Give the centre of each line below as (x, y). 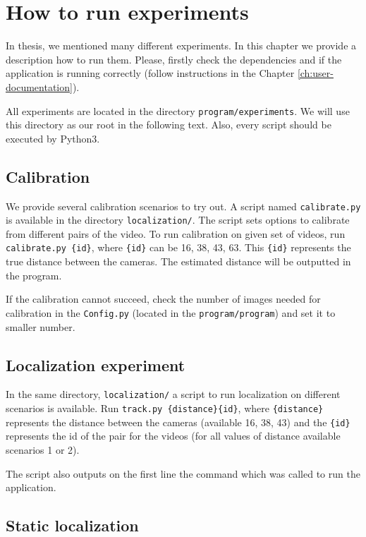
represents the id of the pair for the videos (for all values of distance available (173, 436)
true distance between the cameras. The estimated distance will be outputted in (178, 261)
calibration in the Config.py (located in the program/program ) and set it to (171, 312)
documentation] (39, 86)
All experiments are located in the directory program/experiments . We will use (178, 110)
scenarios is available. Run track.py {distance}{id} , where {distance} (165, 408)
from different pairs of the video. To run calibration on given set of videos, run (176, 233)
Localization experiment (96, 364)
